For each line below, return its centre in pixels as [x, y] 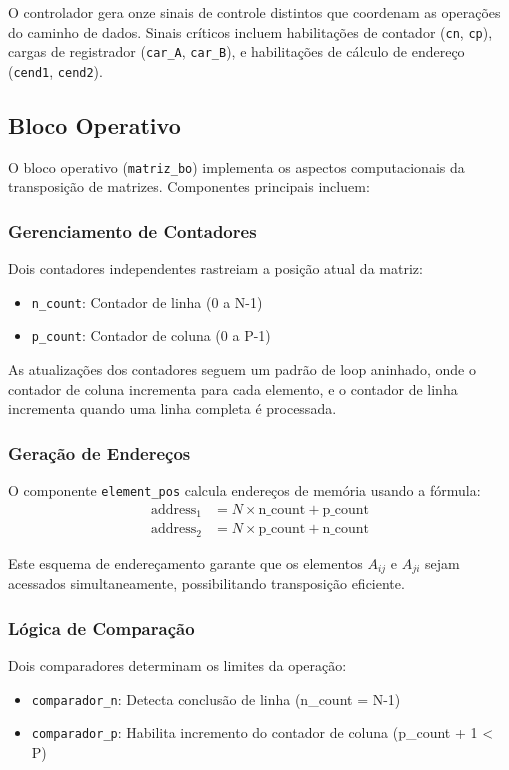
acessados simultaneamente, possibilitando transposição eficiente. [206, 583]
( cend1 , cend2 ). [55, 70]
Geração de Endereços [99, 452]
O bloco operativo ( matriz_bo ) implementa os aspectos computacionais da [236, 166]
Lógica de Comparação [101, 627]
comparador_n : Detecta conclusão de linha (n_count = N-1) [216, 698]
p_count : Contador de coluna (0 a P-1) [151, 335]
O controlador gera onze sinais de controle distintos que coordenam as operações [254, 12]
